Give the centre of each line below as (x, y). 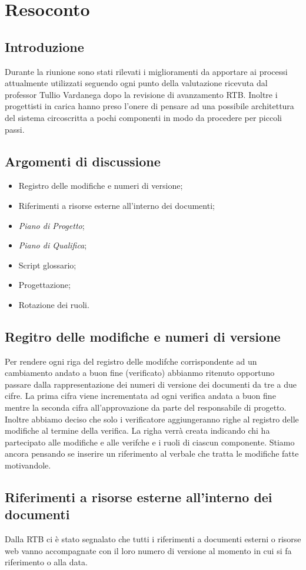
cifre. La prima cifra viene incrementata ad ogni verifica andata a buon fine (140, 396)
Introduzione (44, 46)
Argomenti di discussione (83, 161)
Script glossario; (47, 265)
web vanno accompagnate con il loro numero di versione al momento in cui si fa (148, 550)
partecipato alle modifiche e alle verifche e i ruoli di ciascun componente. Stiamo (150, 442)
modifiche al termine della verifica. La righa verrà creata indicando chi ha (137, 430)
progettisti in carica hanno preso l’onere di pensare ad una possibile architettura (149, 106)
